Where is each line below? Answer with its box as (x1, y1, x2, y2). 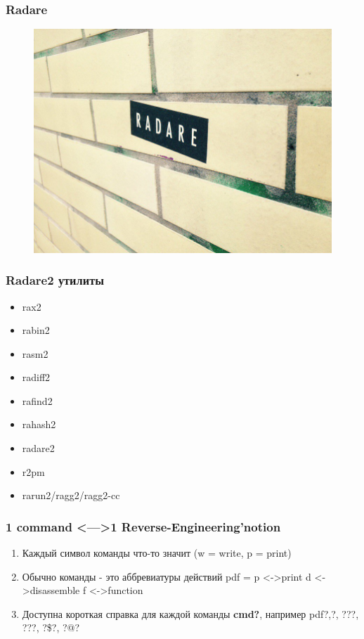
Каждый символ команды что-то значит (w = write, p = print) (22, 546, 292, 560)
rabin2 (22, 323, 50, 337)
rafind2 (22, 393, 53, 408)
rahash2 (22, 417, 56, 432)
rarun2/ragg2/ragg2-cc (22, 488, 120, 503)
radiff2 (22, 370, 51, 385)
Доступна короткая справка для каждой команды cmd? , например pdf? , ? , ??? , (22, 606, 359, 621)
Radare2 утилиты (6, 271, 104, 289)
